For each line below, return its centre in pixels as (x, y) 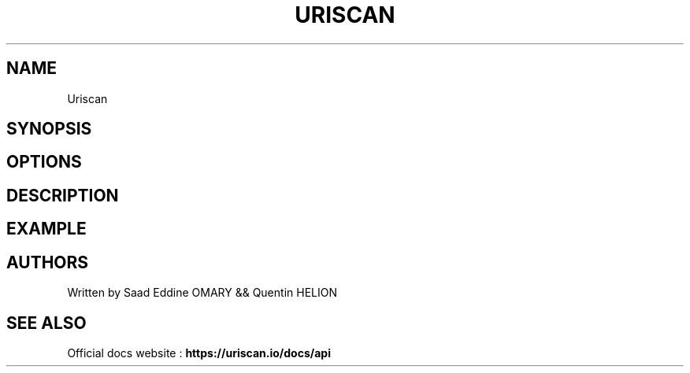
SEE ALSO (46, 323)
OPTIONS (44, 162)
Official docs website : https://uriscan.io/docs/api (199, 353)
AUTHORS (48, 262)
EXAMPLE (46, 229)
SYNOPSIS (49, 129)
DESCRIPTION (63, 195)
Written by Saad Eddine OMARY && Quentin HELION (202, 293)
